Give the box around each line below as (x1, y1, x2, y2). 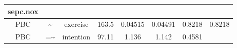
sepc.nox (8, 6, 38, 16)
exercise (64, 19, 89, 29)
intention (62, 31, 90, 42)
